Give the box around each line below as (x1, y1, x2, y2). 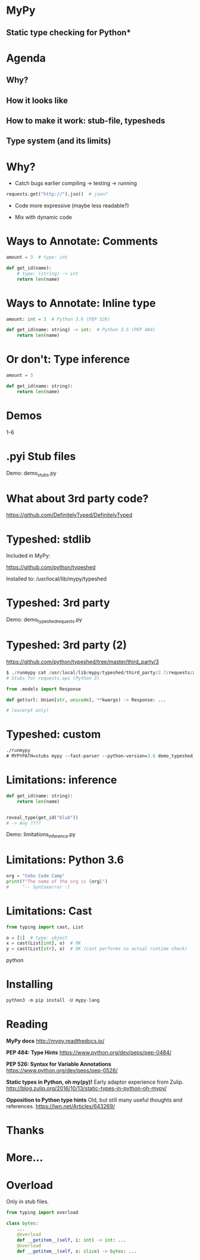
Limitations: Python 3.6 (6, 853, 124, 867)
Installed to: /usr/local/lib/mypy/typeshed (6, 575, 107, 583)
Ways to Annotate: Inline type (6, 296, 156, 310)
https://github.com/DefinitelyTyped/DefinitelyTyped (6, 512, 133, 519)
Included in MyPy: (6, 552, 51, 559)
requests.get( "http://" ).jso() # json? (6, 191, 108, 197)
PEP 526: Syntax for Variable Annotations (6, 1060, 112, 1068)
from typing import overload (6, 1210, 79, 1216)
